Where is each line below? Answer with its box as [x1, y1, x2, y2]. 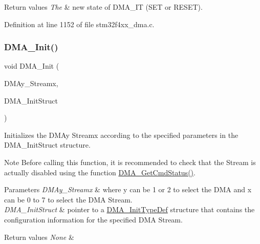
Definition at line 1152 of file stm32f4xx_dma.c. [4, 18, 155, 29]
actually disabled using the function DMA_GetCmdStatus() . [4, 167, 196, 177]
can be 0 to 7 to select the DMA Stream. [4, 194, 133, 205]
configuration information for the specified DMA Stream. [4, 214, 183, 225]
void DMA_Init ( [4, 60, 59, 71]
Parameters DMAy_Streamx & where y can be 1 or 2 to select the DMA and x [4, 184, 252, 195]
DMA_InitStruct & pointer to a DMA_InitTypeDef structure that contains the [4, 204, 255, 215]
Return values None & [4, 231, 74, 242]
